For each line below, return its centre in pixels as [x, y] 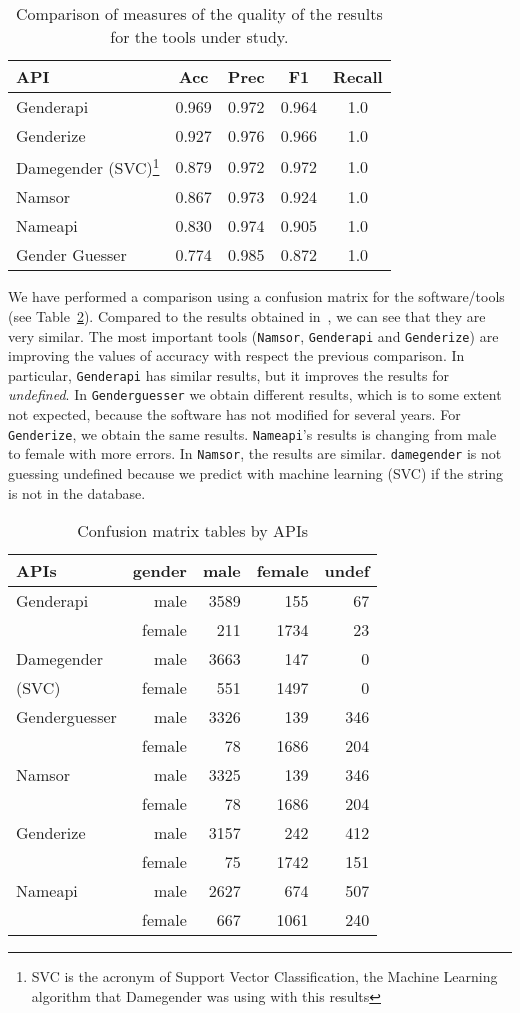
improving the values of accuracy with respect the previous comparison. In [236, 355]
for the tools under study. [199, 36]
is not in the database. [77, 492]
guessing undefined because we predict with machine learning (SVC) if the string [256, 472]
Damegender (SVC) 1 [88, 166]
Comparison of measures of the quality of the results [199, 13]
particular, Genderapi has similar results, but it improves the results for [228, 374]
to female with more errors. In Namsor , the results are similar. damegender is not [255, 453]
